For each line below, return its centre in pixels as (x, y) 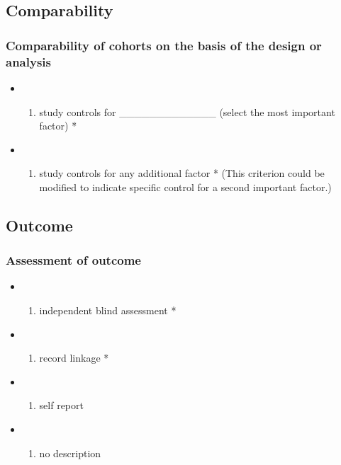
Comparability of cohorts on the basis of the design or (164, 45)
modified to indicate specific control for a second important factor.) (185, 186)
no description (70, 453)
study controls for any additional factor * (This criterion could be (182, 173)
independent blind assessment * (108, 310)
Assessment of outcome (73, 260)
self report (61, 405)
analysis (28, 61)
